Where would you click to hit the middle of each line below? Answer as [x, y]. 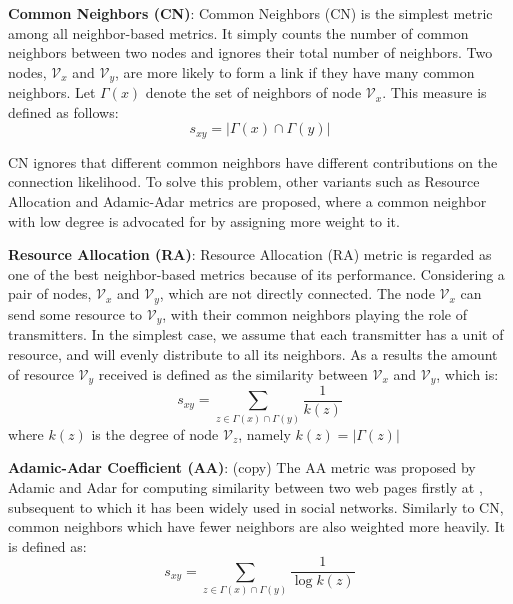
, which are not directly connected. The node [297, 293]
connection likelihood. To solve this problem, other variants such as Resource [244, 181]
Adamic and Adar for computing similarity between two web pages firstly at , [245, 486]
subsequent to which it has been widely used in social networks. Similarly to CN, [256, 506]
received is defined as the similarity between [233, 373]
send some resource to [75, 313]
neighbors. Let [52, 92]
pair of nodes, [50, 293]
